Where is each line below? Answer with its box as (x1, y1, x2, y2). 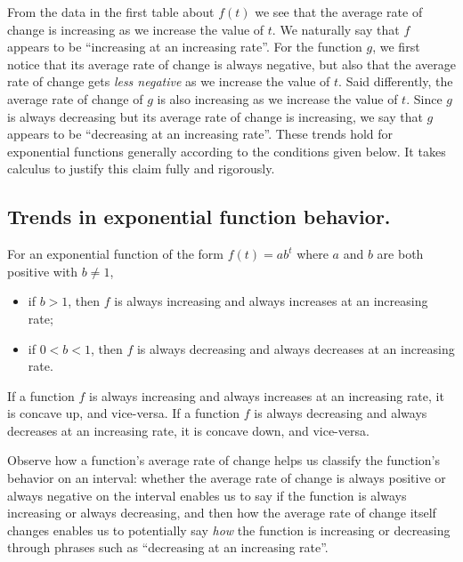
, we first (372, 37, 420, 56)
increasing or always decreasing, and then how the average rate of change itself (7, 503, 436, 522)
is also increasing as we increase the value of (157, 89, 398, 108)
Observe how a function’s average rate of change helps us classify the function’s (7, 451, 440, 470)
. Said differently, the (338, 72, 453, 91)
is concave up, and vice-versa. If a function (7, 404, 240, 422)
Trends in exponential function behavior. (7, 203, 391, 230)
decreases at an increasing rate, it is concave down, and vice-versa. (7, 421, 370, 439)
